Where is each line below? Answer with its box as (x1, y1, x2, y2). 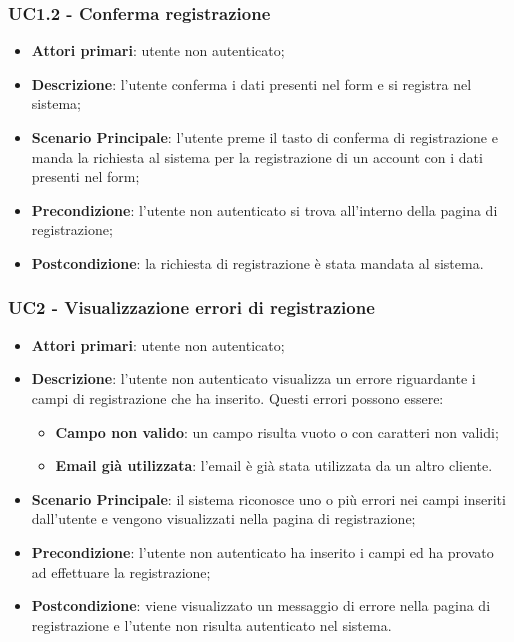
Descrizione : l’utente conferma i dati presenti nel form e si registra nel (31, 73, 472, 94)
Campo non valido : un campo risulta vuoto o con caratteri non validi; (55, 421, 499, 442)
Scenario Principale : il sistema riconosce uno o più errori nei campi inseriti (31, 488, 506, 509)
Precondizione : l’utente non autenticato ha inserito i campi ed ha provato (31, 541, 494, 562)
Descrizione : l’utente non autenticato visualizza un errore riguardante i (31, 368, 476, 389)
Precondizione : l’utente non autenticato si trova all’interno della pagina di (31, 199, 498, 220)
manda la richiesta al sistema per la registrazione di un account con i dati (31, 146, 483, 167)
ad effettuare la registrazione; (31, 561, 211, 582)
